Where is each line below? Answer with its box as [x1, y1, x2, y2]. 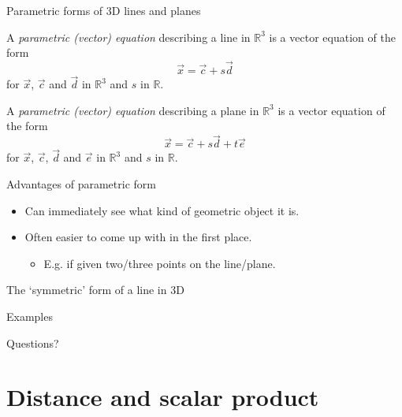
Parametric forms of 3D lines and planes [6, 2, 201, 18]
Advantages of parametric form [6, 176, 156, 192]
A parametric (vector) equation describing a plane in [6, 102, 259, 118]
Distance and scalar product [6, 381, 319, 413]
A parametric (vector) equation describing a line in [6, 28, 251, 45]
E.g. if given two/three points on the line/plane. [43, 255, 276, 271]
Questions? [6, 334, 59, 351]
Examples [6, 308, 53, 324]
